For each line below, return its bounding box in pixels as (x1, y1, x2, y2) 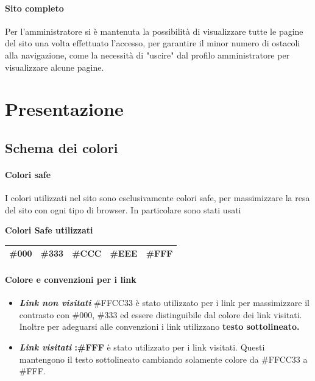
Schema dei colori (5, 138, 118, 157)
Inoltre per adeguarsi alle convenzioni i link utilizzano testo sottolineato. (19, 320, 300, 333)
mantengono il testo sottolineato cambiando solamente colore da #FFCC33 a (19, 352, 308, 365)
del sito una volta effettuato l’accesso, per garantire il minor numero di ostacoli (5, 37, 300, 49)
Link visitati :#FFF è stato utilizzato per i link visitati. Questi (19, 341, 265, 354)
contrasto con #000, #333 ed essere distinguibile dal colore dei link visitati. (19, 308, 302, 321)
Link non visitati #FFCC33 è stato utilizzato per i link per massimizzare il (19, 296, 310, 309)
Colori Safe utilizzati (5, 224, 93, 237)
